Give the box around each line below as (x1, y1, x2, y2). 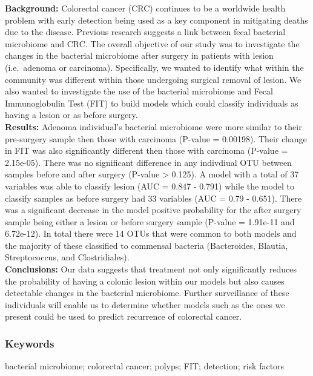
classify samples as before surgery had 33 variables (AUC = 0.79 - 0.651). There (5, 191, 302, 204)
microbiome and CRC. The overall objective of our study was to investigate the (5, 37, 300, 50)
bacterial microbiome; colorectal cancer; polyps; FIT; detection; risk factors (5, 360, 285, 372)
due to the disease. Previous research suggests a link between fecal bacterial (5, 25, 286, 38)
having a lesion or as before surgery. (5, 108, 138, 121)
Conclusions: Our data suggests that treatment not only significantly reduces (5, 263, 297, 275)
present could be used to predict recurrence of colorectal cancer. (5, 310, 242, 323)
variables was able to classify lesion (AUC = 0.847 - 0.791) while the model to (5, 179, 294, 192)
